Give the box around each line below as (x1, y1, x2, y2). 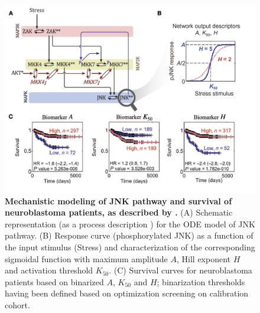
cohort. (5, 298, 30, 311)
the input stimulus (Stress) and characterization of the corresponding (5, 240, 255, 253)
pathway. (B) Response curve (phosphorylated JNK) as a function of (5, 229, 253, 242)
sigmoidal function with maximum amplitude (5, 252, 168, 265)
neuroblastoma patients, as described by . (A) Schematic (5, 206, 233, 219)
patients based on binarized (5, 275, 104, 288)
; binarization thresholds (157, 275, 245, 288)
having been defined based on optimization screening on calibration (5, 287, 249, 299)
